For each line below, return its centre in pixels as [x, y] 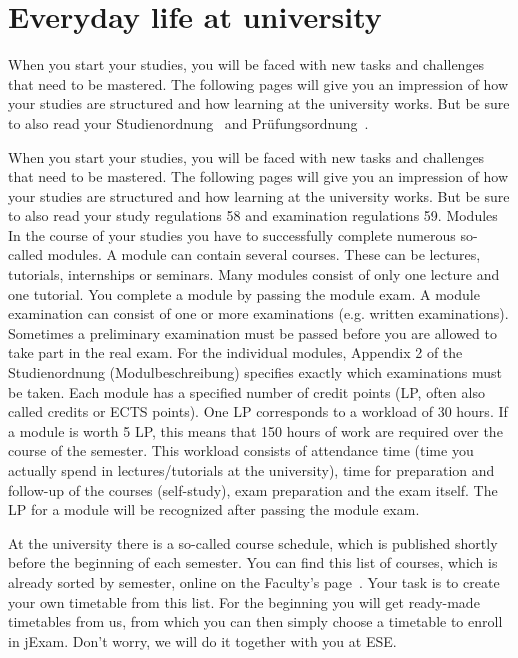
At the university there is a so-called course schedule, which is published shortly [253, 542]
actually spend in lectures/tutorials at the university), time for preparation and [251, 470]
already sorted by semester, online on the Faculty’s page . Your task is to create [254, 581]
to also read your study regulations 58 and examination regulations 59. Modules [253, 215]
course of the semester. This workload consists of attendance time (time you [241, 450]
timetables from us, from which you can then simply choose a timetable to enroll [255, 621]
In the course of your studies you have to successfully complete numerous [232, 234]
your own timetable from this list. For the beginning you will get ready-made [244, 601]
